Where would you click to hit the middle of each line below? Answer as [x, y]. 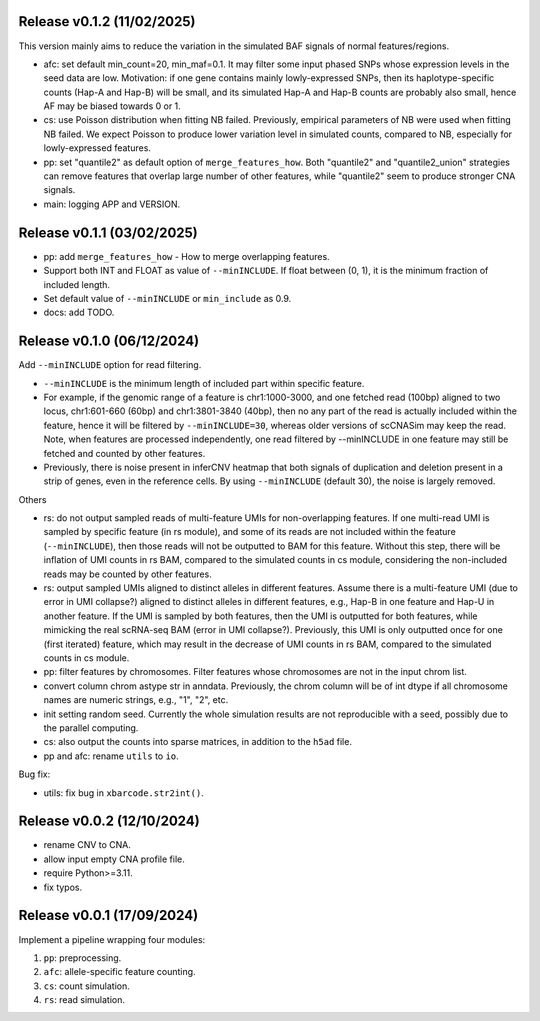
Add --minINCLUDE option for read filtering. [110, 365]
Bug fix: [34, 774]
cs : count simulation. [86, 986]
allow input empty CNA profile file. [114, 859]
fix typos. [63, 887]
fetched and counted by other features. [124, 453]
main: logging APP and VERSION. [112, 204]
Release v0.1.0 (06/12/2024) [109, 341]
